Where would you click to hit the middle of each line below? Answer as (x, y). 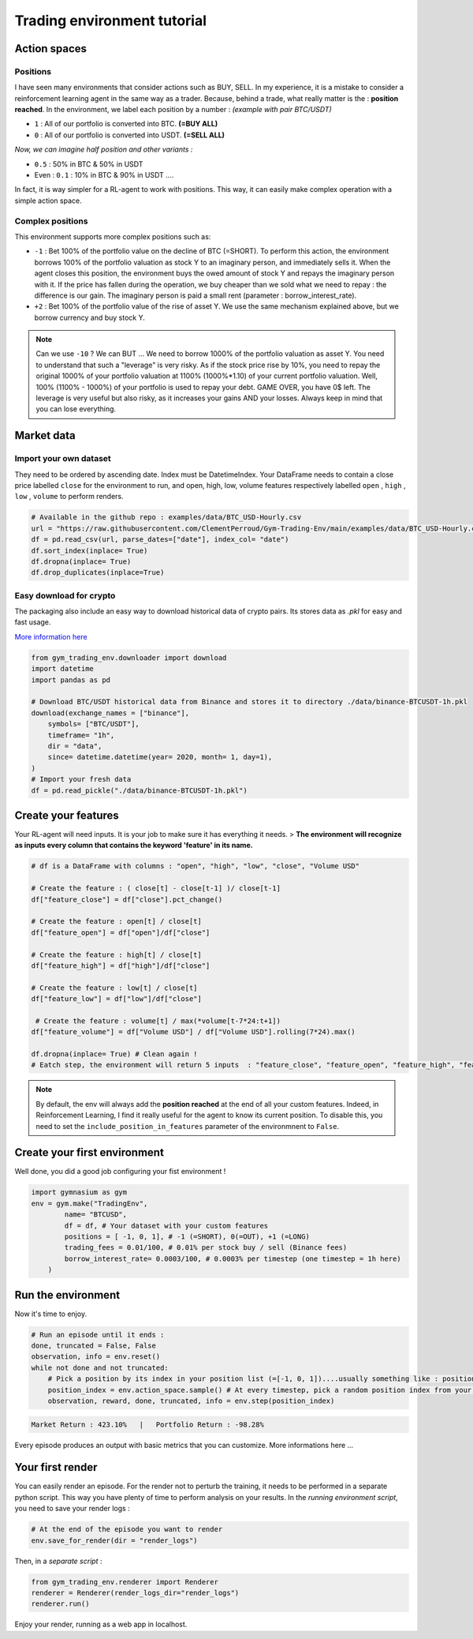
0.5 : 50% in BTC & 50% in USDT (89, 164)
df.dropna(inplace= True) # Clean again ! (114, 1054)
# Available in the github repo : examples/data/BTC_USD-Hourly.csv (166, 518)
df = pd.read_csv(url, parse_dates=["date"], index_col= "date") (160, 540)
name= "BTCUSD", (96, 1215)
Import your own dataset (63, 459)
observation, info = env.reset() (96, 1357)
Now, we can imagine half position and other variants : (104, 149)
